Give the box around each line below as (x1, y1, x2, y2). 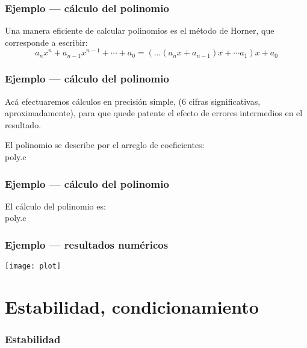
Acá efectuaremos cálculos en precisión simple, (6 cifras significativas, (5, 95, 261, 107)
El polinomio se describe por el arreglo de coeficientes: (5, 138, 205, 151)
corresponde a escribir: (5, 36, 88, 48)
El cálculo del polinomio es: (5, 199, 106, 212)
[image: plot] (5, 262, 61, 271)
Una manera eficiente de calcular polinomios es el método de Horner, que (5, 24, 274, 37)
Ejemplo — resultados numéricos (5, 237, 169, 252)
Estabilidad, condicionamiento (5, 294, 259, 319)
